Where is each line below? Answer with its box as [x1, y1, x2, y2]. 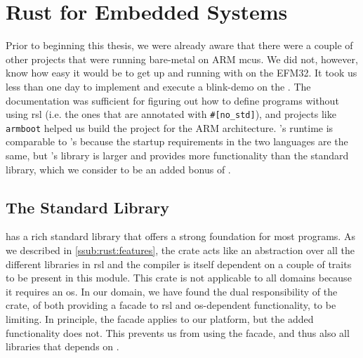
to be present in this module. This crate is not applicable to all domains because [6, 270, 352, 285]
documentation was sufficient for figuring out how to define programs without [6, 93, 339, 107]
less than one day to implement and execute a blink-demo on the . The [6, 79, 311, 93]
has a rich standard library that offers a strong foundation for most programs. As [6, 229, 355, 244]
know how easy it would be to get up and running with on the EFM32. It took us [6, 65, 357, 80]
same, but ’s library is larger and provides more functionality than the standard [6, 148, 349, 162]
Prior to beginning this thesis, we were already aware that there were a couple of [6, 38, 353, 53]
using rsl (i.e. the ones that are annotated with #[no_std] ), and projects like [6, 107, 336, 121]
